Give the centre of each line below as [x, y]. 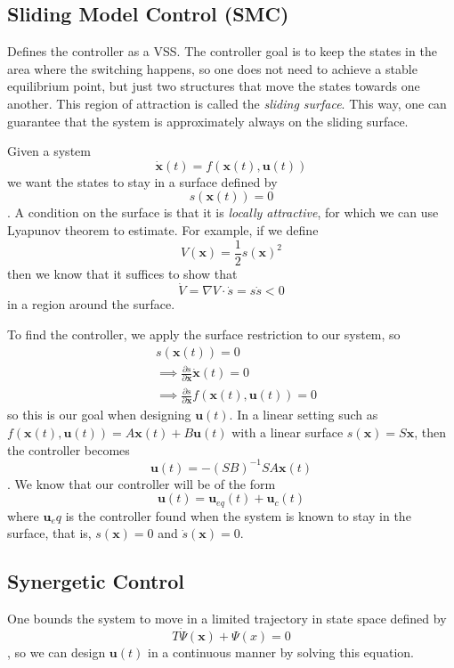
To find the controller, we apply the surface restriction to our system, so [204, 334]
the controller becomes [69, 449]
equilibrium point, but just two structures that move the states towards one [214, 86]
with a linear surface [288, 432]
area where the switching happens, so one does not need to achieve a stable [212, 68]
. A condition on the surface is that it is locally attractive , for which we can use [223, 212]
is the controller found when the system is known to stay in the [238, 515]
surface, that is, [49, 533]
